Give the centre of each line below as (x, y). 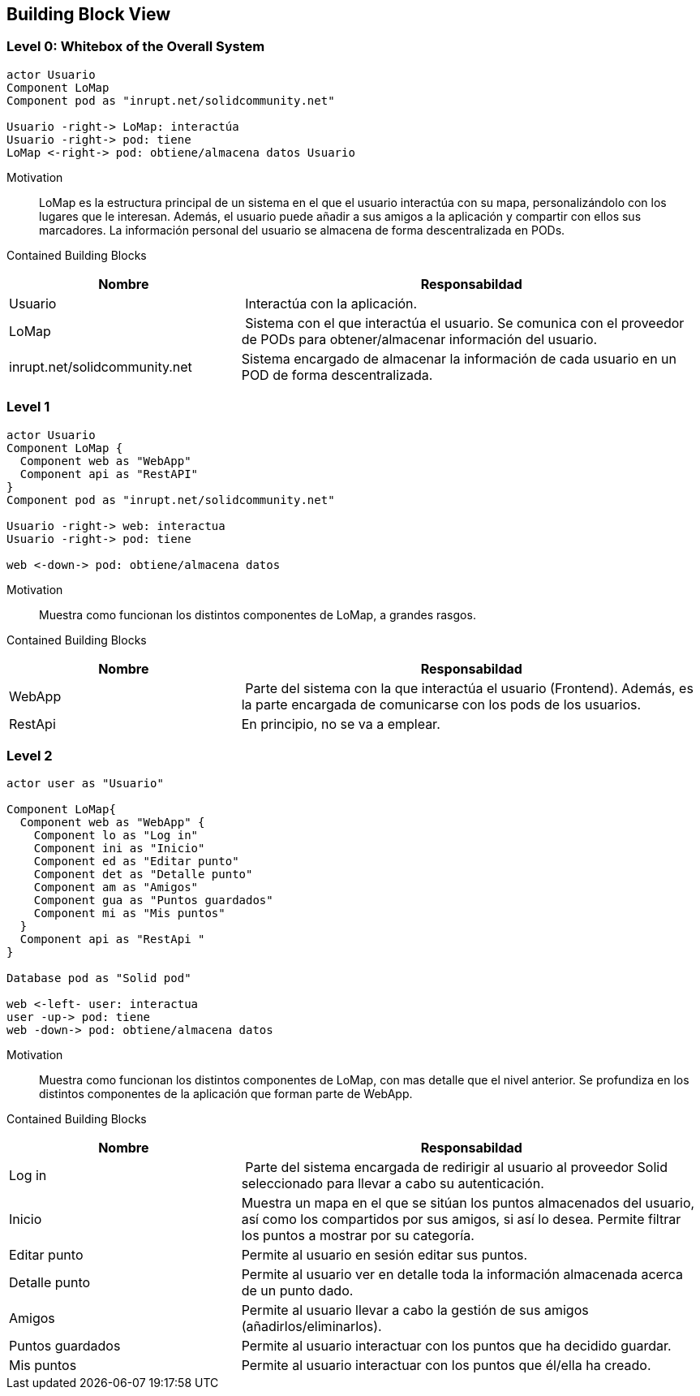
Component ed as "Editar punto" (136, 862)
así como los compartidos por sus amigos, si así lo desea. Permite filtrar (461, 1219)
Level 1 (28, 407)
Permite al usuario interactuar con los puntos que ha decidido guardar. (456, 1346)
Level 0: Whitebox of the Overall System (136, 47)
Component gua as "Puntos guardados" (153, 901)
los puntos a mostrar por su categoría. (358, 1236)
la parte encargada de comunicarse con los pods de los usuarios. (441, 704)
